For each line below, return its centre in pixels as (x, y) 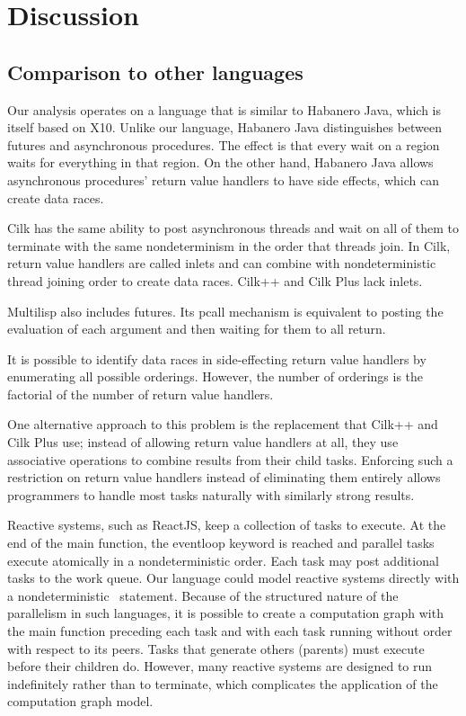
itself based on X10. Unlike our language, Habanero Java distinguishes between (225, 127)
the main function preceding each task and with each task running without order (230, 631)
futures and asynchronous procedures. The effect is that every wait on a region (224, 144)
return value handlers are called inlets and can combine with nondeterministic (222, 263)
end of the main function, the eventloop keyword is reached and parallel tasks (221, 543)
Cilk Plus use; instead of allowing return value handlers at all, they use (203, 442)
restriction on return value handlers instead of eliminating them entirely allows (224, 477)
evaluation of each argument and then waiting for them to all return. (197, 329)
